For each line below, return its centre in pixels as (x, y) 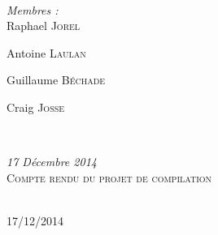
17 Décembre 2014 (52, 162)
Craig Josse (36, 107)
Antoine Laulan (46, 52)
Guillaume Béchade (56, 80)
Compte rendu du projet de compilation (109, 177)
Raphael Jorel (44, 26)
